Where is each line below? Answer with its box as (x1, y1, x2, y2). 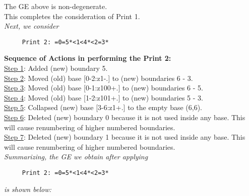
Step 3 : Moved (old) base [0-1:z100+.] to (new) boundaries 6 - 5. (4, 82, 203, 93)
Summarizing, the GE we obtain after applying (4, 151, 148, 162)
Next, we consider (4, 21, 59, 31)
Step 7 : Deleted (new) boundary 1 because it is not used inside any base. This (4, 132, 245, 142)
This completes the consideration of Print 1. (4, 11, 140, 21)
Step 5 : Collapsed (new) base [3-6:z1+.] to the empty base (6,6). (4, 102, 203, 113)
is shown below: (4, 183, 51, 194)
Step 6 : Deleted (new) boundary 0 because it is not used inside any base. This (4, 112, 245, 122)
